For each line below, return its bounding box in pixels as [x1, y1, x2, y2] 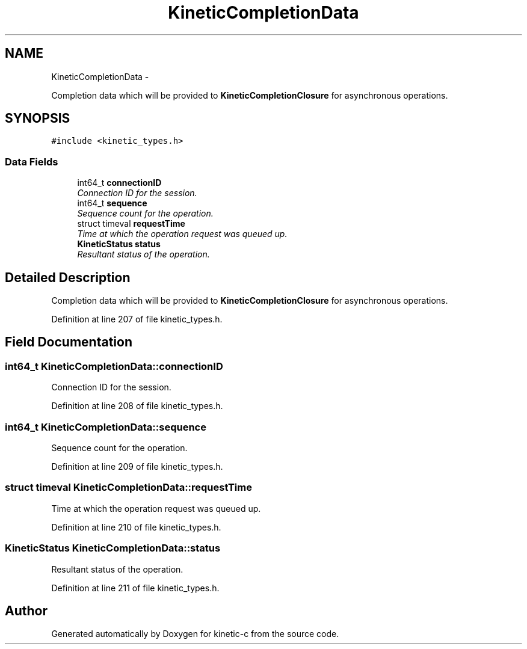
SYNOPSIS [5, 111, 70, 126]
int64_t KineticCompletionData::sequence [5, 420, 206, 433]
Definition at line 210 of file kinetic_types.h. [51, 521, 221, 532]
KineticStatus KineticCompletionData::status [5, 542, 221, 555]
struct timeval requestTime [77, 218, 185, 229]
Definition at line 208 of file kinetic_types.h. [51, 401, 223, 411]
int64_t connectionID [77, 177, 162, 188]
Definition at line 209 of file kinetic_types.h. [51, 461, 223, 472]
